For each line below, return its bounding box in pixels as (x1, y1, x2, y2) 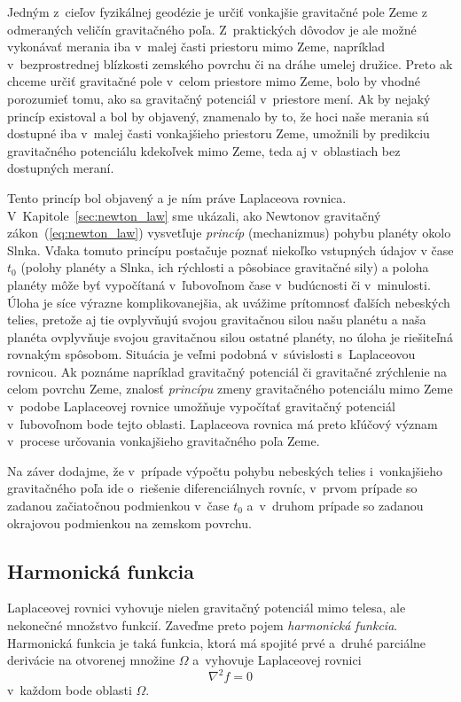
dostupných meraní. (7, 159, 114, 177)
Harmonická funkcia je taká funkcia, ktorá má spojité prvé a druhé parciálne (7, 633, 426, 651)
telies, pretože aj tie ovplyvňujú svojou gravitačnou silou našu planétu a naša (7, 310, 426, 329)
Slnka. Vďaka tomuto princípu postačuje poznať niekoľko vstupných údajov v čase (7, 240, 454, 259)
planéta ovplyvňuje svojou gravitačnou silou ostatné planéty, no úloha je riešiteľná (7, 327, 453, 346)
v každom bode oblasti (7, 681, 132, 699)
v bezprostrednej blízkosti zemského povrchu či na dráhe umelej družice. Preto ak (7, 54, 453, 73)
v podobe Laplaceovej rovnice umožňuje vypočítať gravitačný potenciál (7, 397, 395, 416)
